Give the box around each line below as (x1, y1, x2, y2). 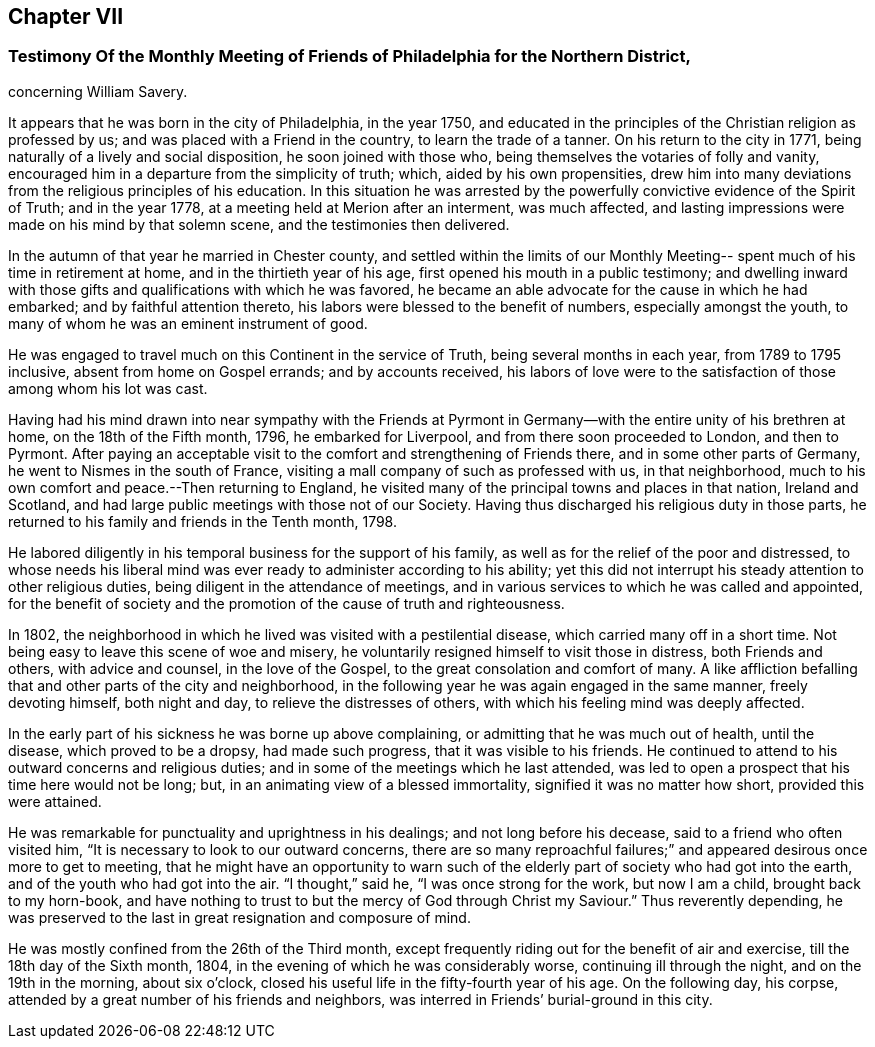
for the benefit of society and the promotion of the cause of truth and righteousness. (8, 594, 565, 612)
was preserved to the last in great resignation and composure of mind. (8, 908, 471, 926)
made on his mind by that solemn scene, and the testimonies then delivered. (8, 215, 510, 233)
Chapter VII (8, 4, 124, 29)
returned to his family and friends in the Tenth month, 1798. (8, 512, 397, 530)
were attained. (8, 792, 102, 810)
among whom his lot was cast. (8, 379, 208, 397)
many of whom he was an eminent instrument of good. (8, 314, 368, 332)
